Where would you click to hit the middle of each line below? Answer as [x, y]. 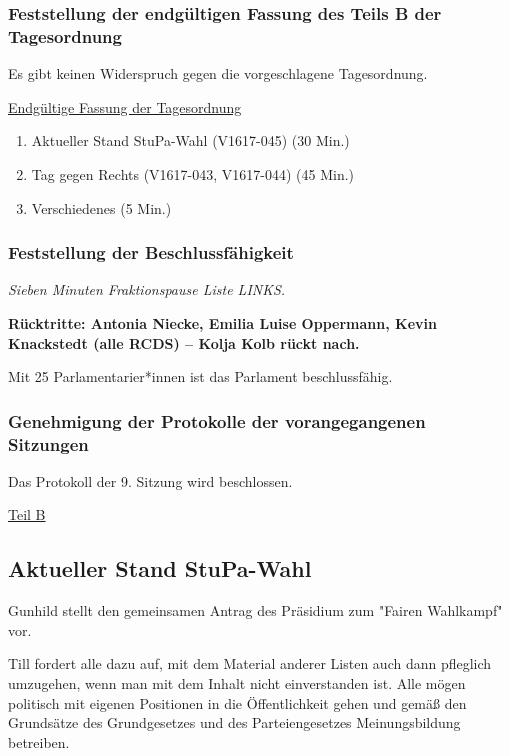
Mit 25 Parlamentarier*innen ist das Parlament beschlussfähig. [200, 376]
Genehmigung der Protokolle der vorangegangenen [217, 420]
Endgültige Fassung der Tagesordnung [125, 106]
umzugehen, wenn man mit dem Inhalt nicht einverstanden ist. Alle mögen [237, 683]
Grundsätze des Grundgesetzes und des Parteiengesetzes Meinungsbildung [234, 722]
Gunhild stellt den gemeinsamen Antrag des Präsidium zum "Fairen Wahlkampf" [255, 610]
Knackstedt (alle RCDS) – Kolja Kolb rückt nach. [184, 342]
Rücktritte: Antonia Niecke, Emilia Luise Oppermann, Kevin [222, 322]
